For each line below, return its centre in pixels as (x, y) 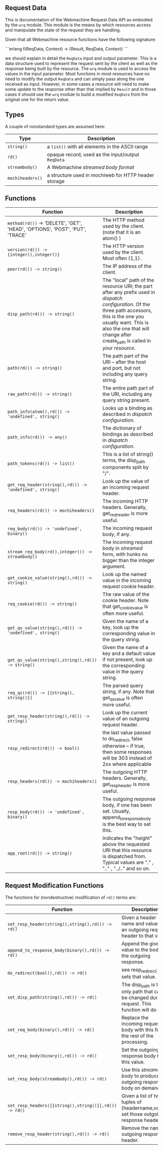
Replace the (135, 1018)
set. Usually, (116, 811)
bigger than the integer (129, 560)
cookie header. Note (126, 600)
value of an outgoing (126, 719)
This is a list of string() (128, 454)
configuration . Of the (126, 304)
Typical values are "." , (128, 862)
